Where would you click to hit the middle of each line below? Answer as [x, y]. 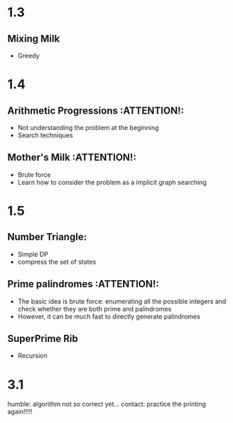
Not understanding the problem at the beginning [88, 128]
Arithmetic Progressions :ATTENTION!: [96, 111]
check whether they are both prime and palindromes [94, 309]
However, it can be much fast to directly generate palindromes [109, 316]
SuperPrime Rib [43, 339]
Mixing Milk [34, 39]
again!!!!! [20, 412]
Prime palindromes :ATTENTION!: [83, 284]
